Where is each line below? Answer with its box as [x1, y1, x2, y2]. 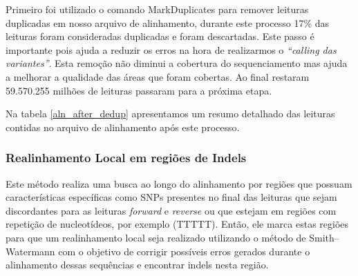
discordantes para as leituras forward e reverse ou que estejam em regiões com [6, 203, 337, 217]
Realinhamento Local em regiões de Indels [6, 149, 247, 166]
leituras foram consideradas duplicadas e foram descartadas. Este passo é [6, 29, 314, 43]
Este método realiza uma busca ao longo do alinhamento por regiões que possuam [6, 176, 352, 190]
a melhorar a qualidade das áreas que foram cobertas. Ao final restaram [6, 69, 310, 83]
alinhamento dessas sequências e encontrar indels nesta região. [6, 257, 269, 272]
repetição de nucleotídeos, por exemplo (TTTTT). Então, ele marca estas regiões [6, 217, 349, 231]
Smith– [309, 230, 339, 244]
